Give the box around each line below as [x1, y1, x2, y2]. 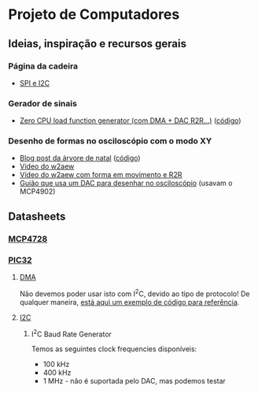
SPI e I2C [19, 78, 50, 87]
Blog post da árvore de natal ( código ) [19, 154, 141, 163]
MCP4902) [19, 187, 56, 196]
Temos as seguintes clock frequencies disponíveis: [31, 344, 197, 354]
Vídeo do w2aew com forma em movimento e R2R [19, 170, 182, 180]
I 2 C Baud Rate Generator [31, 328, 112, 339]
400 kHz [42, 368, 72, 377]
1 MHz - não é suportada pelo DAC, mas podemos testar [42, 376, 227, 386]
